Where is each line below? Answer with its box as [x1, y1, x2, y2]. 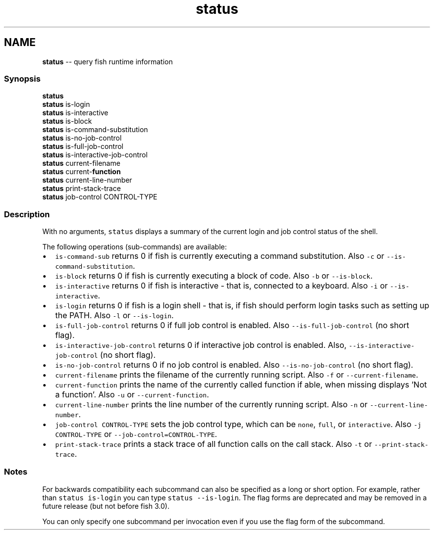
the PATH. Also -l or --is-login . [55, 310, 174, 321]
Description [4, 209, 50, 219]
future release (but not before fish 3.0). [42, 501, 169, 510]
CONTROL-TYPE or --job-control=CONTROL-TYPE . [55, 429, 217, 439]
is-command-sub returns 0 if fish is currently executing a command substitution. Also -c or [55, 251, 384, 261]
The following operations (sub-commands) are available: [42, 243, 227, 251]
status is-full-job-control [42, 142, 123, 151]
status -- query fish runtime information [42, 57, 173, 66]
